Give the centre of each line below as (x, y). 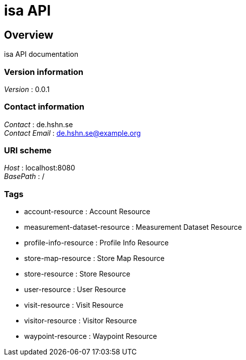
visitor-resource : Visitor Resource (81, 321)
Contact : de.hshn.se (39, 124)
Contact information (44, 107)
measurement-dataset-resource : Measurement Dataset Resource (133, 227)
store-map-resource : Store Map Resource (94, 258)
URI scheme (28, 151)
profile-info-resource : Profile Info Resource (97, 243)
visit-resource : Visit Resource (74, 305)
